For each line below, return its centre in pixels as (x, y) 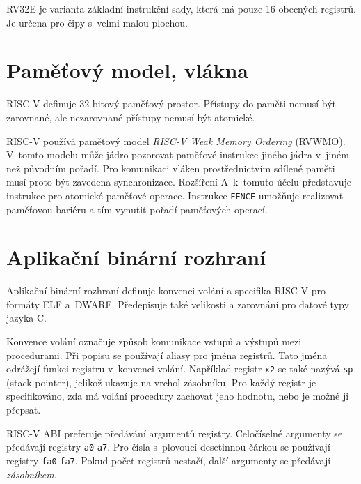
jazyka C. (26, 318)
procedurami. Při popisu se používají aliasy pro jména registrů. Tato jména (167, 355)
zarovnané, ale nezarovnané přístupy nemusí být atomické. (131, 117)
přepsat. (24, 410)
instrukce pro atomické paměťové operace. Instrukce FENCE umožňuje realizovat (175, 195)
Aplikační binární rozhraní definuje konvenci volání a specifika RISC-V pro (166, 290)
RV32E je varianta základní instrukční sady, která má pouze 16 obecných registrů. (181, 8)
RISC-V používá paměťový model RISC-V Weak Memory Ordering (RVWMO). (176, 141)
